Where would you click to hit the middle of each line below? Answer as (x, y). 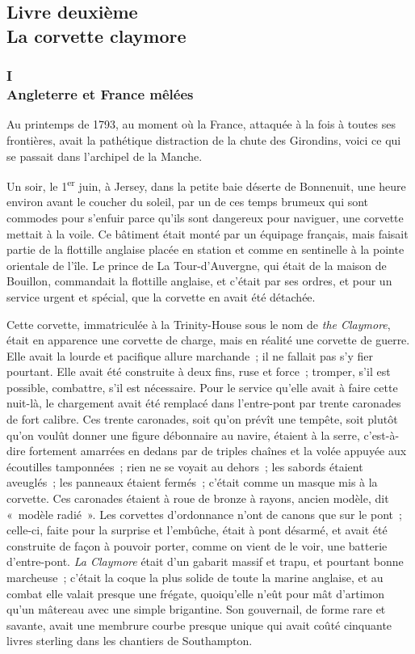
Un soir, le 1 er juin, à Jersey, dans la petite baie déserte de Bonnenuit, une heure (206, 185)
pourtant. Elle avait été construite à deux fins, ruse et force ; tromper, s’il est (199, 371)
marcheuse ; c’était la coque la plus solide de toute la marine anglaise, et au (195, 577)
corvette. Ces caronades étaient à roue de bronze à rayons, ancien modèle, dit (198, 498)
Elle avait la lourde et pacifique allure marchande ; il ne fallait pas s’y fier (190, 355)
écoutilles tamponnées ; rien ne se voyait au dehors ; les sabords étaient (185, 466)
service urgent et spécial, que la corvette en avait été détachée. (161, 296)
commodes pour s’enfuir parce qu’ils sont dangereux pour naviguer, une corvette (205, 217)
